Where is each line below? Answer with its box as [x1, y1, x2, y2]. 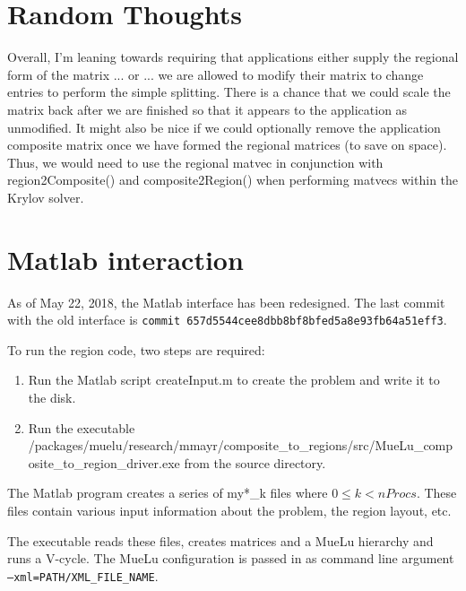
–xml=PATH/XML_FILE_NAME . [7, 566, 159, 585]
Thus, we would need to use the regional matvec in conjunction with [7, 152, 384, 171]
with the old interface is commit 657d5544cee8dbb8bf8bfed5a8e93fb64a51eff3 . [7, 310, 447, 329]
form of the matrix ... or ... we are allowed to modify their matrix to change [7, 65, 424, 83]
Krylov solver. [7, 187, 84, 206]
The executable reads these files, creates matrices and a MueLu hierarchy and [7, 531, 434, 550]
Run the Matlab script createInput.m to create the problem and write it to [28, 370, 440, 389]
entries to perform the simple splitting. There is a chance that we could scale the [7, 83, 451, 101]
